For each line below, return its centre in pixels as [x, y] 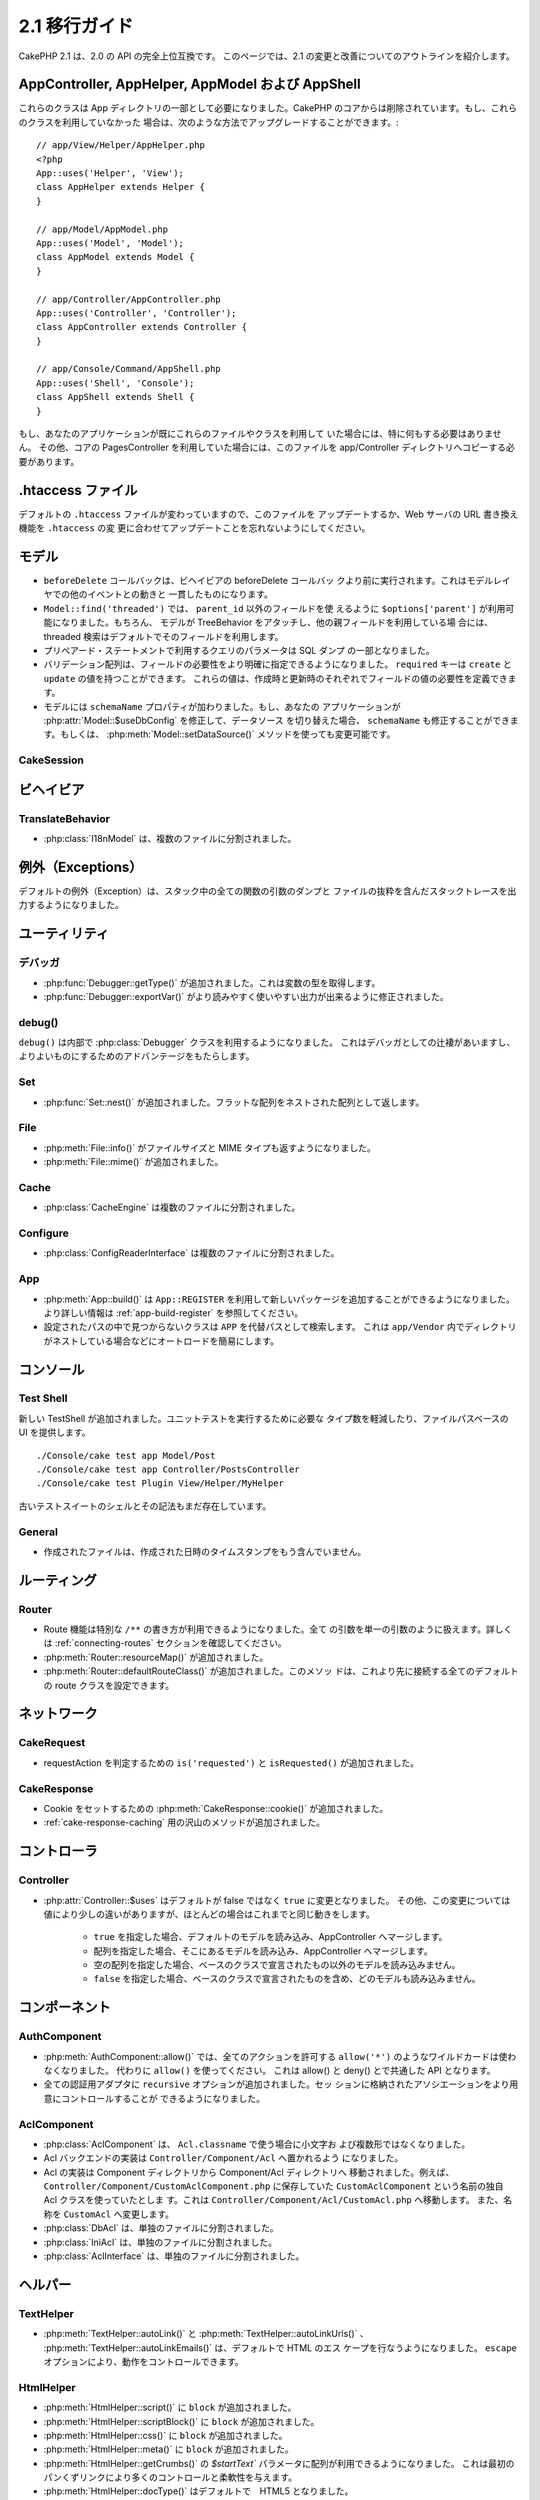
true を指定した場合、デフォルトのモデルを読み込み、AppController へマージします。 [270, 1937]
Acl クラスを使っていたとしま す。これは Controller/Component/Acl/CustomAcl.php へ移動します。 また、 [273, 2200]
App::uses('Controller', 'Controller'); [136, 313]
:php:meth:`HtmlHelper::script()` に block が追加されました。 [170, 2407]
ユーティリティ [64, 933]
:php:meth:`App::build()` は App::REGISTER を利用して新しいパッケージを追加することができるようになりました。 [279, 1299]
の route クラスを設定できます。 [109, 1685]
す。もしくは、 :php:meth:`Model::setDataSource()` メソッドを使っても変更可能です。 [219, 734]
